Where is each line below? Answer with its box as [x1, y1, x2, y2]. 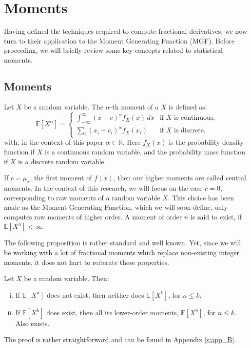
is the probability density [169, 137, 244, 147]
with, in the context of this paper [4, 137, 103, 147]
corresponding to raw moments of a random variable [4, 192, 160, 202]
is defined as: [169, 101, 207, 111]
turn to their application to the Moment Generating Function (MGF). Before [4, 35, 235, 45]
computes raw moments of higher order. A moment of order [4, 211, 182, 221]
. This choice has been [168, 192, 234, 202]
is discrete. [174, 127, 206, 134]
